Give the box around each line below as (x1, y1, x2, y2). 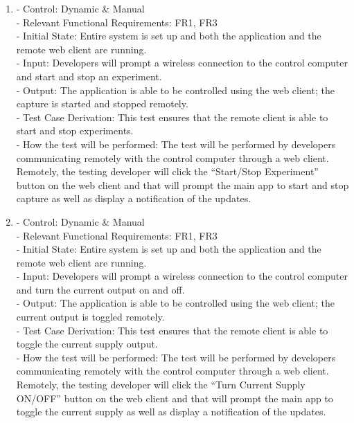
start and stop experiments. (16, 123, 134, 138)
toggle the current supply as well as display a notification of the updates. (16, 404, 326, 419)
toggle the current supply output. (16, 336, 158, 351)
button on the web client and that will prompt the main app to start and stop (16, 177, 349, 192)
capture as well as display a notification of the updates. (16, 191, 251, 206)
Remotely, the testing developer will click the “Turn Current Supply (16, 377, 306, 392)
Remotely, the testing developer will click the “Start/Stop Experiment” (16, 164, 319, 179)
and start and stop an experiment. (16, 69, 162, 83)
